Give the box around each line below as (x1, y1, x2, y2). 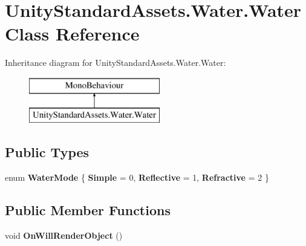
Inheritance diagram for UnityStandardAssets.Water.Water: (5, 56, 226, 69)
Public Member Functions (5, 201, 171, 219)
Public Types (5, 143, 90, 161)
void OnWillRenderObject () (5, 229, 123, 242)
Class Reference (5, 21, 140, 46)
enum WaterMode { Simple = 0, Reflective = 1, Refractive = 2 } (5, 171, 269, 184)
